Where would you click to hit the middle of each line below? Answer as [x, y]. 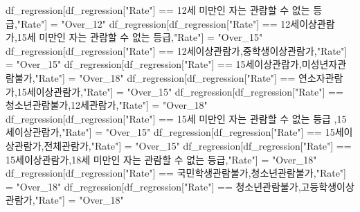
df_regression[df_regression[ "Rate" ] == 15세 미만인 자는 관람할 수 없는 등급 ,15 [176, 118]
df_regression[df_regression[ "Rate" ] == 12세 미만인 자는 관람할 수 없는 [158, 10]
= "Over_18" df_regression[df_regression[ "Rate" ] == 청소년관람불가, [153, 186]
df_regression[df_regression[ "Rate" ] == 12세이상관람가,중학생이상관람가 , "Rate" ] [177, 50]
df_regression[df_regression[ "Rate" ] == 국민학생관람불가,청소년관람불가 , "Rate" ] [176, 173]
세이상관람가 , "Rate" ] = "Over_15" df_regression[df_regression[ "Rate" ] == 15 [170, 132]
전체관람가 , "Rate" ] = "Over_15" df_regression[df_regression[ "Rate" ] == [198, 145]
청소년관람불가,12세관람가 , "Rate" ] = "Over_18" [107, 105]
